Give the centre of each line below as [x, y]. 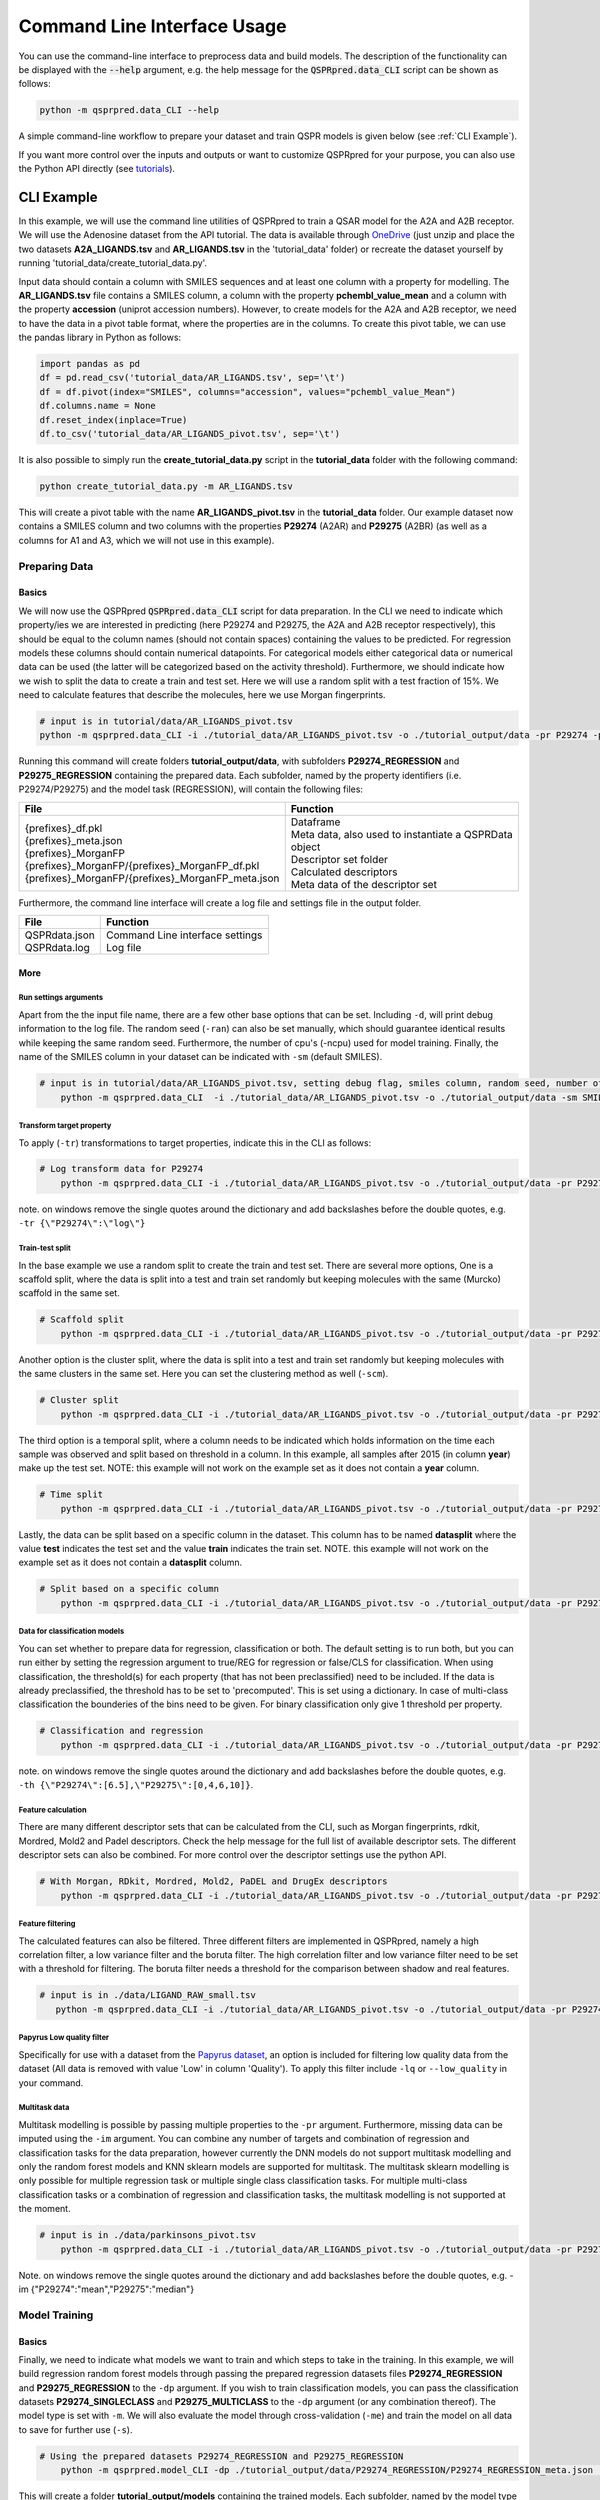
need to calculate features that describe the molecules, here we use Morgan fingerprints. [202, 695]
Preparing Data [56, 566]
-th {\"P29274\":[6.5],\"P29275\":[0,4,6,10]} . [136, 1785]
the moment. [44, 2209]
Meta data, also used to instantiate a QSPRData [402, 834]
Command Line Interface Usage [152, 26]
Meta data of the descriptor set [363, 884]
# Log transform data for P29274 [121, 1169]
